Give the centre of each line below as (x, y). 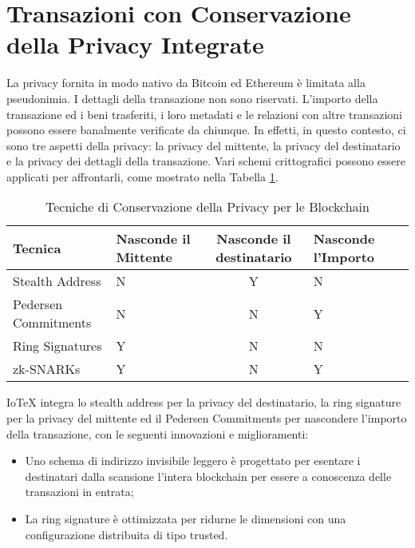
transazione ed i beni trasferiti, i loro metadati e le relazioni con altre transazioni (204, 114)
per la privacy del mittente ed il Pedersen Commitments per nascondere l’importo (207, 418)
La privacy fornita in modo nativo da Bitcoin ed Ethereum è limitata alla (186, 83)
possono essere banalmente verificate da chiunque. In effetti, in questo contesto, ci (206, 130)
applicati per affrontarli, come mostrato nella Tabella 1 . (142, 176)
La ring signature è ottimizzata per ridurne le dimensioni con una (186, 519)
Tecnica (37, 248)
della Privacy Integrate (135, 44)
